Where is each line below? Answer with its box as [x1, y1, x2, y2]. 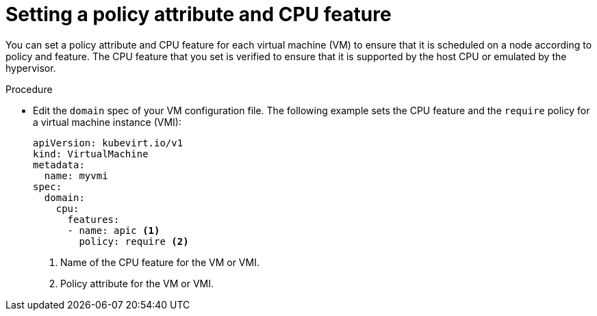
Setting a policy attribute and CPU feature [5, 3, 392, 26]
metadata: [33, 159, 85, 170]
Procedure [5, 83, 53, 95]
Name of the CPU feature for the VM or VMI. [60, 256, 259, 268]
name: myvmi [44, 170, 108, 181]
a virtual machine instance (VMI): [33, 116, 181, 128]
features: [67, 213, 120, 225]
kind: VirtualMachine [33, 148, 149, 159]
